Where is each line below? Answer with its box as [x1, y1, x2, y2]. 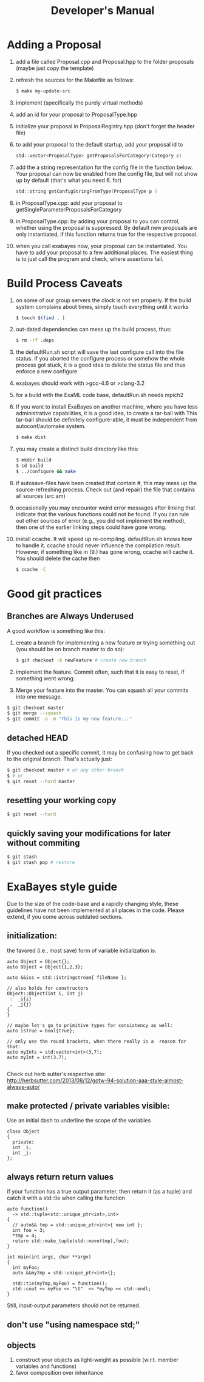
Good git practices [7, 587, 102, 601]
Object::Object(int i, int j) [7, 990, 84, 997]
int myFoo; [12, 1265, 40, 1271]
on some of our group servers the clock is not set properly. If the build [15, 296, 192, 304]
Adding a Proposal [7, 38, 102, 52]
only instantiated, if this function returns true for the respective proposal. [15, 230, 198, 238]
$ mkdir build [15, 457, 52, 463]
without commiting [7, 837, 80, 848]
